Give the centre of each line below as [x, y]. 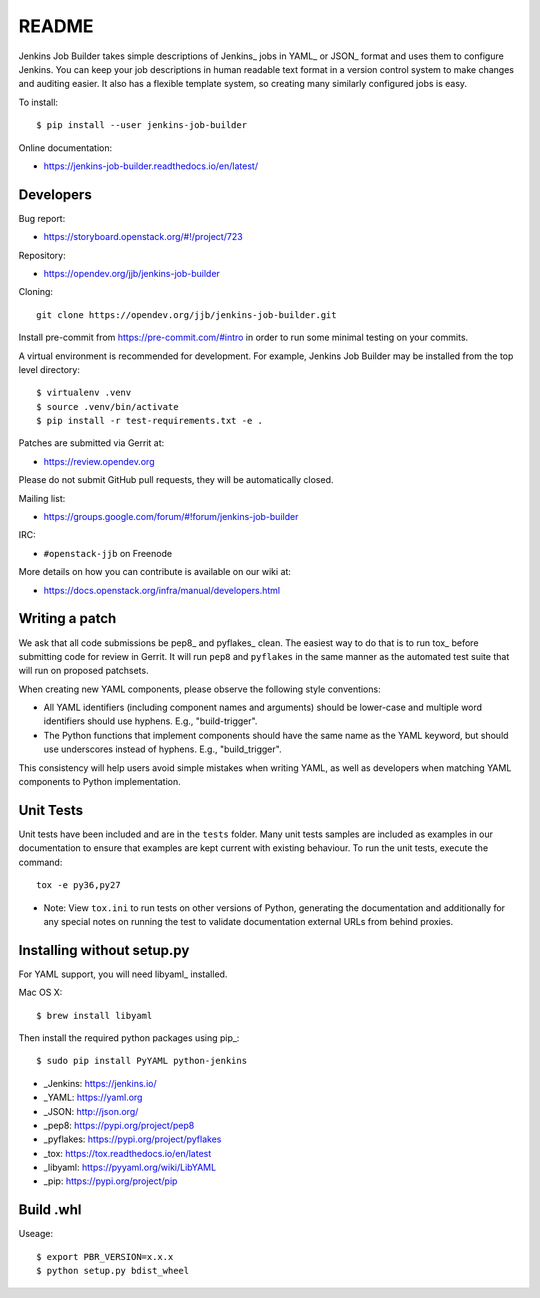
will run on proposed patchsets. [83, 671]
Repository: [42, 255]
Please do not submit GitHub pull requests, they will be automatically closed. [176, 480]
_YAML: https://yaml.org [93, 1097]
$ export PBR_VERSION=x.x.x [105, 1256]
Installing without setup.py [104, 950]
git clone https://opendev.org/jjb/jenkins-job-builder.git [186, 314]
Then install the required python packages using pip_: [129, 1037]
